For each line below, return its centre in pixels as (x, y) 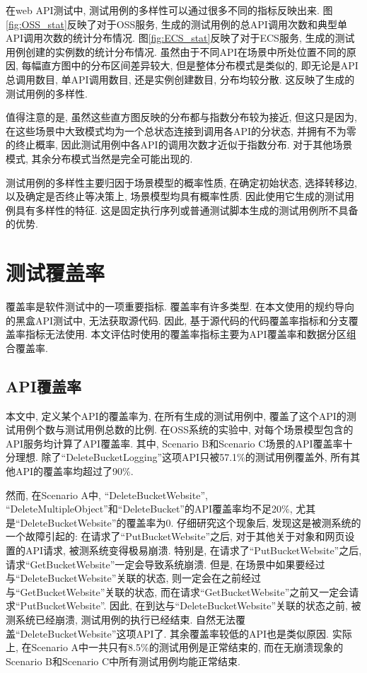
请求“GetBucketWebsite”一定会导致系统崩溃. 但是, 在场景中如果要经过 (165, 564)
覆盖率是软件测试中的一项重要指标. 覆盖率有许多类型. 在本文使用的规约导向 (180, 306)
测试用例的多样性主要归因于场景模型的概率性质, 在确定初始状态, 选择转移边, (181, 182)
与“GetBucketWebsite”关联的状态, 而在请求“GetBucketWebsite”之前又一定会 (177, 591)
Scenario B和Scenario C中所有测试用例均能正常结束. (123, 661)
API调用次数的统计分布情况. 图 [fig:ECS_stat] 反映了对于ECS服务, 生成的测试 (180, 38)
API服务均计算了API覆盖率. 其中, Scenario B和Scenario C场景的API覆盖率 (174, 443)
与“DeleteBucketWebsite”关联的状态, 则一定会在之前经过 (133, 578)
